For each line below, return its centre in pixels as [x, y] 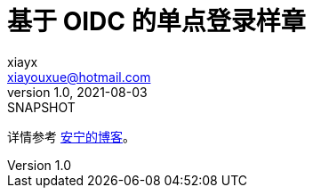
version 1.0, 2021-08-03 [77, 92]
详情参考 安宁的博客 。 [71, 136]
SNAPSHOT [41, 107]
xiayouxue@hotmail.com [79, 77]
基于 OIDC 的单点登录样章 [156, 21]
